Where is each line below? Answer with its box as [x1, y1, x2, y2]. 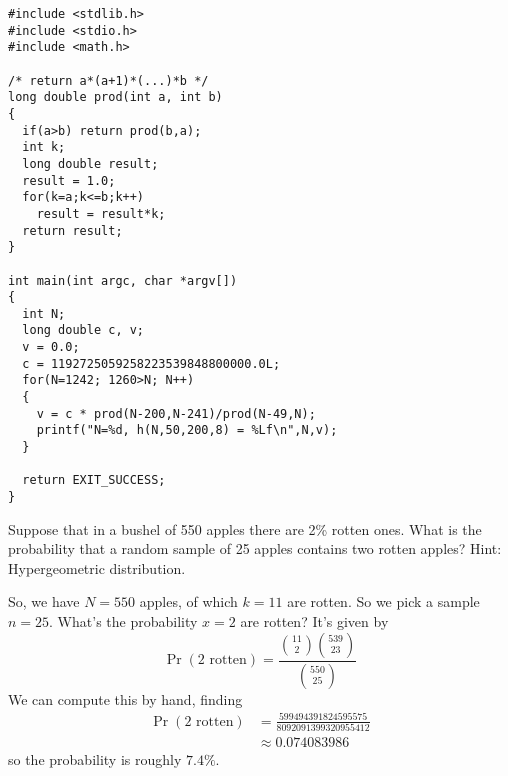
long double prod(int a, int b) [8, 90, 223, 105]
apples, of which [139, 591, 238, 612]
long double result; [22, 156, 159, 171]
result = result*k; [36, 206, 166, 221]
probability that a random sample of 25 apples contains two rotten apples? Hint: [8, 538, 502, 559]
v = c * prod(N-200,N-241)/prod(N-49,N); [36, 406, 316, 421]
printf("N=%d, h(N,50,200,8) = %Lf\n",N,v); [36, 423, 338, 438]
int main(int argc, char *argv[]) [8, 273, 238, 288]
